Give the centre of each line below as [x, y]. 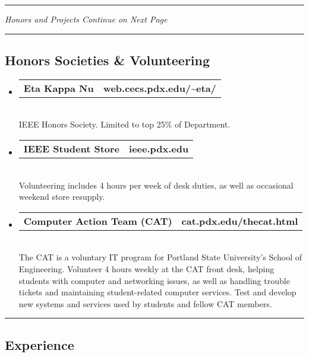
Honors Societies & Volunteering [108, 60]
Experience [40, 344]
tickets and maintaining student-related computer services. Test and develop [157, 292]
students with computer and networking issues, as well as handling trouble [154, 280]
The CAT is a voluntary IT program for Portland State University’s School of [160, 257]
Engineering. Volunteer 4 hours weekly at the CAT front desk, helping [146, 268]
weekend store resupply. [62, 197]
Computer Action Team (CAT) [98, 221]
